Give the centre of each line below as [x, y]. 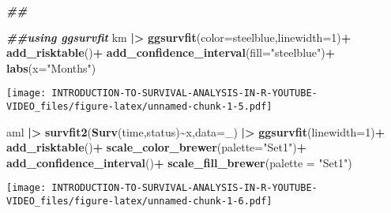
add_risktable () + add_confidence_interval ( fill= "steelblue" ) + [171, 52]
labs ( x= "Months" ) [51, 67]
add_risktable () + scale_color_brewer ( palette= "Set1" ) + [157, 147]
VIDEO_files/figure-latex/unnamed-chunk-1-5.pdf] [139, 107]
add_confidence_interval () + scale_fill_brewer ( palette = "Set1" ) [179, 162]
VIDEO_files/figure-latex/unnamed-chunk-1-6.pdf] [139, 202]
